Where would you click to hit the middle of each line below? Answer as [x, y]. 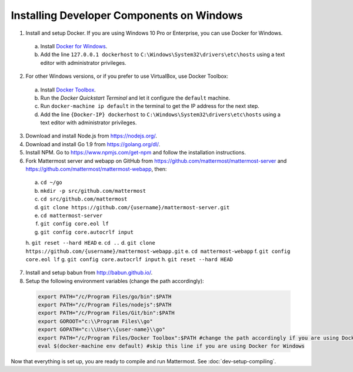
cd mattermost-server [71, 215]
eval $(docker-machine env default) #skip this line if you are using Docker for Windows [171, 346]
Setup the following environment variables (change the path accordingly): [115, 281]
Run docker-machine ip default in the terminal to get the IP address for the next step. [150, 106]
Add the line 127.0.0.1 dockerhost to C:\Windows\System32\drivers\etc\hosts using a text [163, 55]
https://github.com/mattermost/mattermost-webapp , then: [96, 169]
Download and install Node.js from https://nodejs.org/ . [91, 136]
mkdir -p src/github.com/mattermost [93, 191]
